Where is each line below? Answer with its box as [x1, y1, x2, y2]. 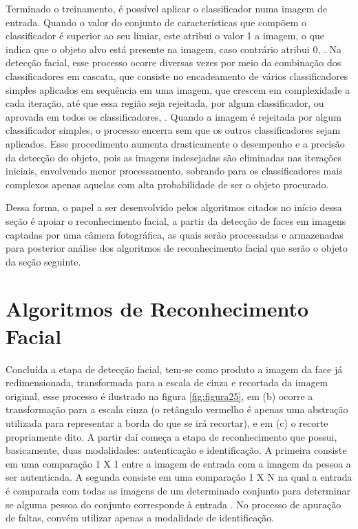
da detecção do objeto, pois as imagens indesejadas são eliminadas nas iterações [6, 150, 341, 164]
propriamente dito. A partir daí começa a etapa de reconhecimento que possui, [6, 429, 337, 443]
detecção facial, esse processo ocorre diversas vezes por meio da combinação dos [6, 55, 341, 70]
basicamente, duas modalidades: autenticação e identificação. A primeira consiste [6, 443, 347, 457]
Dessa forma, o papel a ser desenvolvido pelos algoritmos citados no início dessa [6, 200, 342, 214]
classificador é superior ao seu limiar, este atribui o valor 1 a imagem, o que [6, 28, 324, 43]
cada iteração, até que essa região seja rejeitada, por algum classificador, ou [6, 96, 324, 110]
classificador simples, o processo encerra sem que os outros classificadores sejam [6, 123, 341, 137]
